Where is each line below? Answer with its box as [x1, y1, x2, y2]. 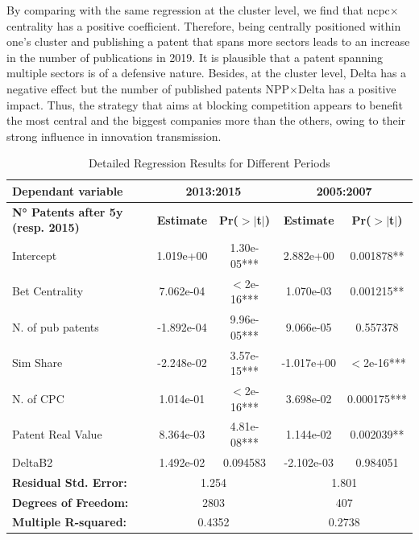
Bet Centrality [12, 282, 84, 299]
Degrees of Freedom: [12, 493, 129, 510]
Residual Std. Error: [12, 473, 127, 490]
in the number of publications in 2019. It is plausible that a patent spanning [6, 48, 384, 65]
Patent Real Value [12, 426, 102, 443]
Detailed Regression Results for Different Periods [89, 155, 330, 171]
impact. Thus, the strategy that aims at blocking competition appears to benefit [6, 96, 403, 113]
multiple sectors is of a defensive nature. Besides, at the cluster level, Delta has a [6, 64, 407, 81]
